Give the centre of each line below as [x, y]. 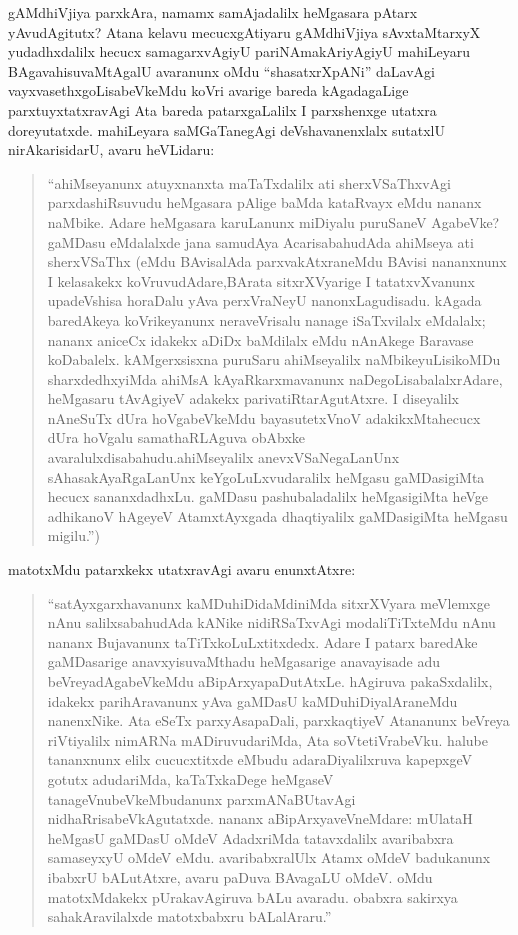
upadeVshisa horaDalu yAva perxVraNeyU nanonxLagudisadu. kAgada [264, 300]
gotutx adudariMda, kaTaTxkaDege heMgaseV [190, 778]
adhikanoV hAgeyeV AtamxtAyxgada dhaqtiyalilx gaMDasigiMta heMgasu [277, 515]
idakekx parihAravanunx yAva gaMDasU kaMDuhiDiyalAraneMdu [252, 700]
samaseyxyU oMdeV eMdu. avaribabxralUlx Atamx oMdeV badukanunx [269, 857]
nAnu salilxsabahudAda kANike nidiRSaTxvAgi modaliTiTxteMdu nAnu [271, 622]
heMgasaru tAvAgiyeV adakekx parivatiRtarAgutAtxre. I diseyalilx [253, 398]
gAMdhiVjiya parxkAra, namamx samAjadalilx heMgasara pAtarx [213, 12]
